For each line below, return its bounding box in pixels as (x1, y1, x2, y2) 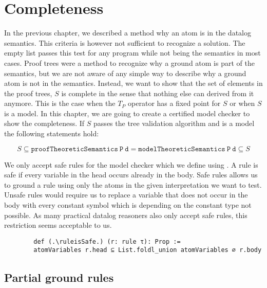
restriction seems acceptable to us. (4, 220, 112, 230)
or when (230, 98, 255, 109)
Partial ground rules (4, 269, 114, 285)
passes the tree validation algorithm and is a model (93, 118, 255, 129)
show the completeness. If (4, 118, 85, 129)
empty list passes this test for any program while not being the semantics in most (4, 47, 261, 58)
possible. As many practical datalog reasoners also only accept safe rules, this (4, 209, 247, 220)
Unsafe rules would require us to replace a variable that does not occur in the (4, 189, 248, 200)
